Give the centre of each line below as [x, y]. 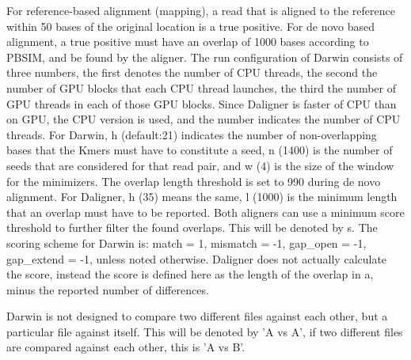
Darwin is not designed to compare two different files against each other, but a [197, 316]
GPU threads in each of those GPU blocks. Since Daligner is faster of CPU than [202, 103]
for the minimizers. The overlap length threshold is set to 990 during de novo [194, 181]
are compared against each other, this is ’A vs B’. [126, 347]
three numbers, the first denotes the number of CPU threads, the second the [192, 72]
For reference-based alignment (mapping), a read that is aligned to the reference [201, 10]
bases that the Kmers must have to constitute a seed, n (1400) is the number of [200, 150]
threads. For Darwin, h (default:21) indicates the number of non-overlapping [192, 134]
